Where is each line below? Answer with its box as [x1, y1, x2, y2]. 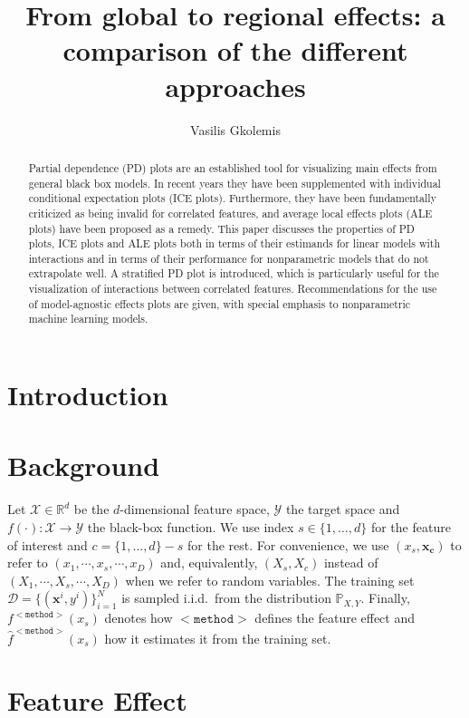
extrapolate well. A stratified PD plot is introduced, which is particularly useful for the [28, 266, 439, 281]
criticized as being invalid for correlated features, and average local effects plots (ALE [28, 205, 433, 220]
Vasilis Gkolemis [190, 120, 281, 139]
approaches [165, 67, 306, 104]
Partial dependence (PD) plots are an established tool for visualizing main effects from [28, 160, 437, 175]
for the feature [370, 518, 451, 537]
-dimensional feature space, [120, 500, 270, 519]
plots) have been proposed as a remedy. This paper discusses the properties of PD [28, 220, 415, 236]
